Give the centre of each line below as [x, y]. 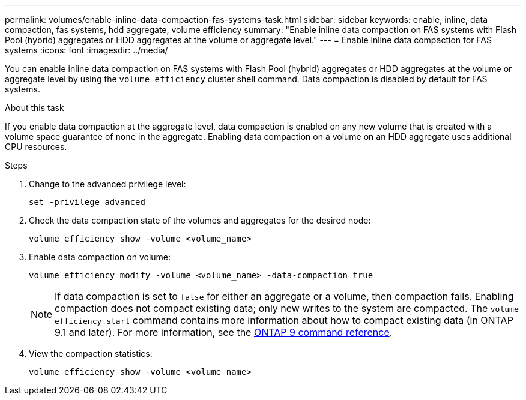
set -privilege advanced [87, 202]
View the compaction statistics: [91, 354]
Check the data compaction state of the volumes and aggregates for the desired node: [200, 220]
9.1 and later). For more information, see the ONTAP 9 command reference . [224, 332]
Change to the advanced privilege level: [107, 184]
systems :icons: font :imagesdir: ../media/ [86, 50]
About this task [35, 108]
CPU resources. [36, 147]
